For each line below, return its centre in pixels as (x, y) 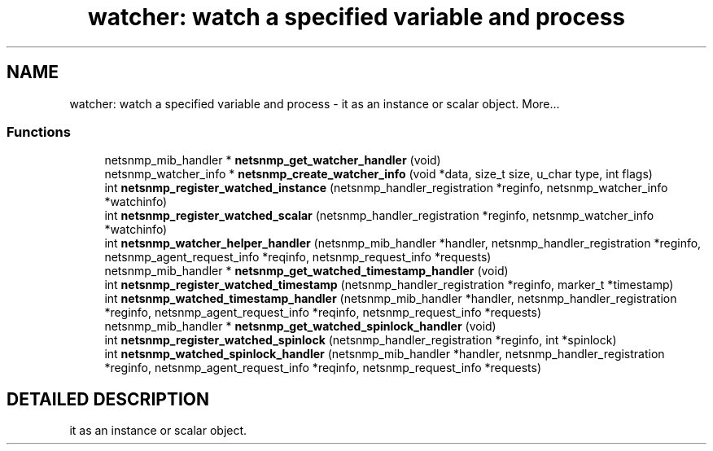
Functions (39, 131)
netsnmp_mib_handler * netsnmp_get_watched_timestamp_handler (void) (306, 271)
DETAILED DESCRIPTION (108, 399)
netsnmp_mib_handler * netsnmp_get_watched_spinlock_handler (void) (300, 326)
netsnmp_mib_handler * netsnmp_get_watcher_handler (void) (273, 160)
